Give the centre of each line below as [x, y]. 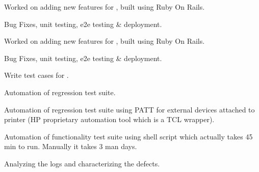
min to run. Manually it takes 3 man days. [71, 146]
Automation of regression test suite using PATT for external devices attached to [129, 109]
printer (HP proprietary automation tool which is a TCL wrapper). [109, 119]
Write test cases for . [36, 75]
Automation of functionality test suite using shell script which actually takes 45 [128, 136]
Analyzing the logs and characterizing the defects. [82, 163]
